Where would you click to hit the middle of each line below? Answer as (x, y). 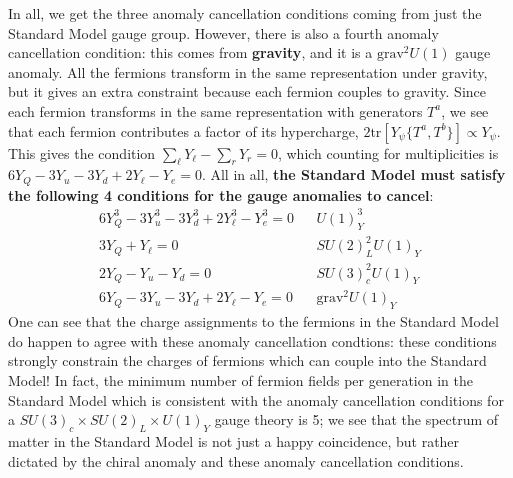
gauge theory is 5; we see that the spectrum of (356, 419)
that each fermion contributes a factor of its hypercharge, (183, 130)
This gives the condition (82, 152)
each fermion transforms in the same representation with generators (215, 110)
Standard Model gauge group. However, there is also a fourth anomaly (223, 32)
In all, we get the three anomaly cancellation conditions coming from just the (245, 13)
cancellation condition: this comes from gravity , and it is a (190, 52)
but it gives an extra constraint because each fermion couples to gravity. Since (247, 91)
